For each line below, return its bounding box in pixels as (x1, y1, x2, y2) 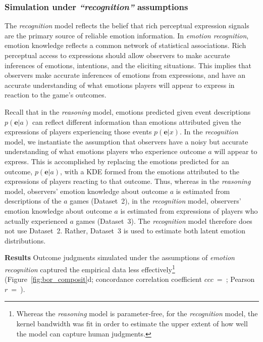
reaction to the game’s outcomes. (5, 89, 107, 100)
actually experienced (5, 215, 68, 226)
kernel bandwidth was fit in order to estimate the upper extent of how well (16, 318, 248, 328)
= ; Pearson (217, 274, 255, 284)
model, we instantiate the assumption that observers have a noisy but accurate (5, 136, 248, 146)
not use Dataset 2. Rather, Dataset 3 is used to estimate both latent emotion (5, 225, 246, 236)
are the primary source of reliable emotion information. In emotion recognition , (5, 30, 249, 40)
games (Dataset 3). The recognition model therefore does (76, 215, 252, 226)
